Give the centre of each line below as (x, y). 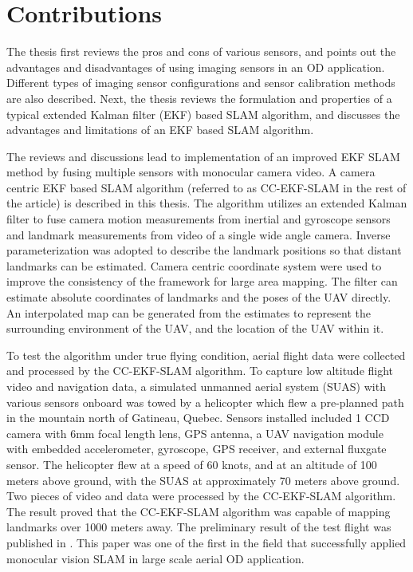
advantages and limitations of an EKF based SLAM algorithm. (160, 130)
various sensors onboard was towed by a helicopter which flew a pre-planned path (205, 402)
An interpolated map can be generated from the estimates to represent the (189, 312)
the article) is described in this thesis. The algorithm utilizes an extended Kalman (207, 203)
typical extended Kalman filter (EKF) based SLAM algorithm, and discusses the (203, 114)
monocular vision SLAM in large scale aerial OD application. (155, 558)
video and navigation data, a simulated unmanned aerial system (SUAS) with (196, 386)
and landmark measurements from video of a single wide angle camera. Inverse (199, 234)
